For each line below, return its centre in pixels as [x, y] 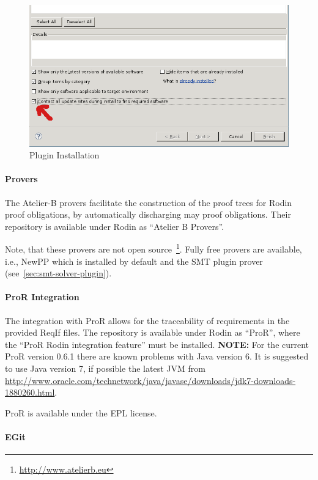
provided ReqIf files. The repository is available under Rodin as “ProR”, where [153, 332]
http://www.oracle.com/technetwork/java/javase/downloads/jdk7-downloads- [150, 380]
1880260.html [30, 392]
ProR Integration [42, 297]
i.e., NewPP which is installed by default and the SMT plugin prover [134, 261]
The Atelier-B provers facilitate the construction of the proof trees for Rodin [149, 202]
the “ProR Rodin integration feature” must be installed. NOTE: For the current [157, 344]
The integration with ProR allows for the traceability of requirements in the [147, 320]
